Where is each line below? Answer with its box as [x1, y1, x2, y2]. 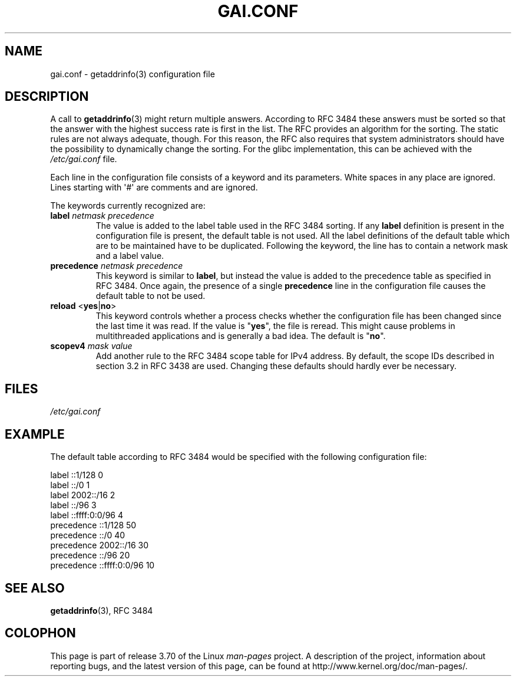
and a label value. [95, 251, 164, 261]
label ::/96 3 [50, 500, 97, 511]
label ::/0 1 [50, 480, 90, 491]
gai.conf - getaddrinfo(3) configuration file [50, 68, 215, 79]
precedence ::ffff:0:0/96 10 [50, 560, 155, 571]
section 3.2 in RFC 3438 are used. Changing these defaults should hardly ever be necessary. [95, 361, 457, 371]
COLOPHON [5, 626, 76, 641]
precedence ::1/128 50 [50, 520, 137, 531]
